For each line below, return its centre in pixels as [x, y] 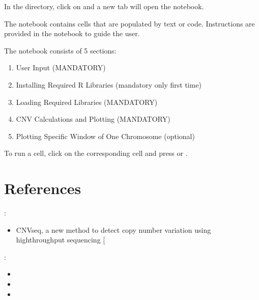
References [43, 188]
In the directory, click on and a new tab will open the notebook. [104, 6]
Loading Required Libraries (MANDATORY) [87, 102]
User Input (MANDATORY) [61, 67]
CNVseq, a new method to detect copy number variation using [113, 229]
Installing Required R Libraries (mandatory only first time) [109, 84]
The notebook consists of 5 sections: [60, 50]
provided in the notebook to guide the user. [72, 33]
